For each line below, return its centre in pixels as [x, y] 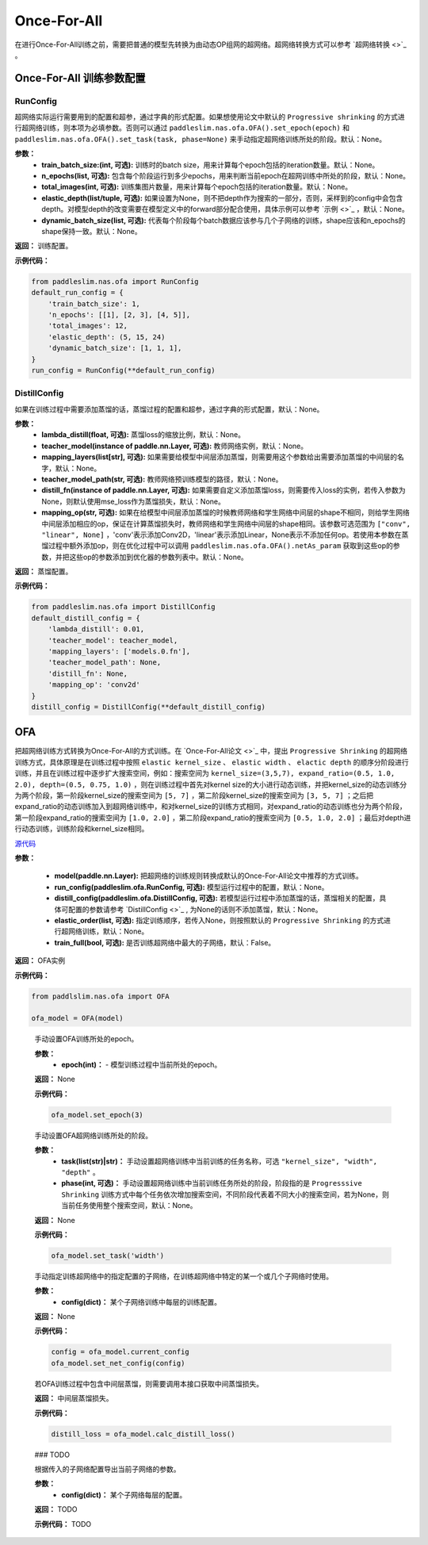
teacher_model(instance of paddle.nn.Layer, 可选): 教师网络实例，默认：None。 [175, 446]
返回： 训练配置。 [44, 246]
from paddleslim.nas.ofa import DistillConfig [123, 607]
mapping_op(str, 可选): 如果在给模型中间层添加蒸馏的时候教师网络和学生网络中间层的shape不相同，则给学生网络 [225, 512]
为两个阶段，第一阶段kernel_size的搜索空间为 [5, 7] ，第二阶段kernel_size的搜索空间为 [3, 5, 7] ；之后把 [194, 796]
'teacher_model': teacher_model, [113, 640]
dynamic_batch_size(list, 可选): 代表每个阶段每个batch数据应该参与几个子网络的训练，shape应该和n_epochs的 [224, 220]
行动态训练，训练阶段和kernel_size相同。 [82, 829]
